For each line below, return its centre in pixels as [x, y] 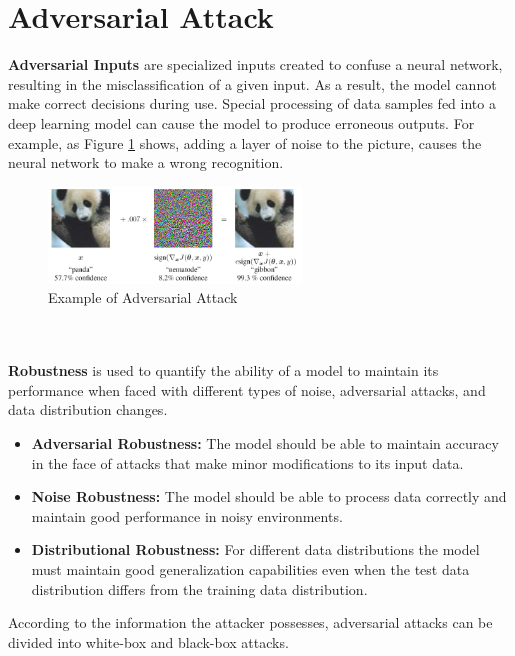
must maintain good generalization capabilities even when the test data [250, 568]
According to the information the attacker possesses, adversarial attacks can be [250, 622]
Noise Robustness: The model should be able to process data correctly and [269, 496]
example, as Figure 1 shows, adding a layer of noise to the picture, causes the [245, 142]
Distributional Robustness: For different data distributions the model [255, 549]
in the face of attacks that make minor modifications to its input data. [247, 462]
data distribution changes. [88, 409]
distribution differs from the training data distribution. [199, 588]
